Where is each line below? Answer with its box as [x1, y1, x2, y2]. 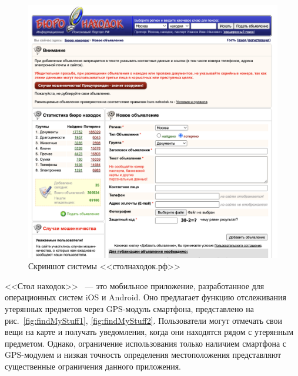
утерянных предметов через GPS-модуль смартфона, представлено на [5, 302, 254, 314]
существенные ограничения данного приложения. [5, 360, 182, 372]
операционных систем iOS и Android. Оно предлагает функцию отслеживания [5, 291, 286, 303]
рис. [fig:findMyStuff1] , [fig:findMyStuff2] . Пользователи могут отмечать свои [5, 314, 282, 326]
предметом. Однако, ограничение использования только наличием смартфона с [5, 337, 287, 349]
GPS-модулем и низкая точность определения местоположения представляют [5, 348, 282, 361]
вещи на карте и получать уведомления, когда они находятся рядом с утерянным [5, 326, 294, 338]
